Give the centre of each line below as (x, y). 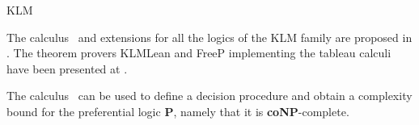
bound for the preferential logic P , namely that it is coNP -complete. (178, 111)
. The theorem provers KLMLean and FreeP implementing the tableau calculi (199, 53)
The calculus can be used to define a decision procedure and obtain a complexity (209, 96)
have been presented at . (67, 68)
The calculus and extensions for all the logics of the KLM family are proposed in (209, 37)
